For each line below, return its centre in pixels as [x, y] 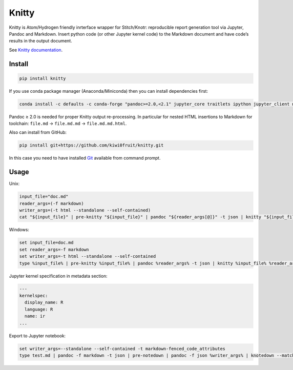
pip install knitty [42, 78]
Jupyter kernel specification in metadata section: [58, 276]
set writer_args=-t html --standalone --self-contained [88, 257]
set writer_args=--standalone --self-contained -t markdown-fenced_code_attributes [122, 349]
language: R [39, 309]
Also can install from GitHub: [38, 132]
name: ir [35, 316]
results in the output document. [41, 41]
